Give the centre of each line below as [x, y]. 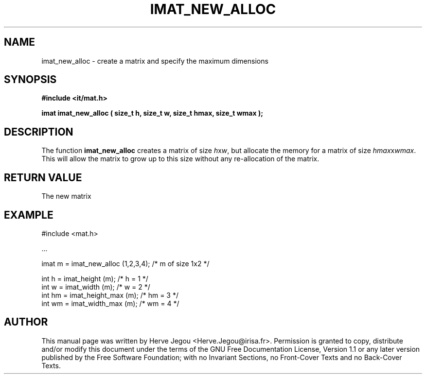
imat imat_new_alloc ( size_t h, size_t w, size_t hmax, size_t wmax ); [152, 113]
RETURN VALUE [43, 177]
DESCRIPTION [39, 132]
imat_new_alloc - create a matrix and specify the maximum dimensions [155, 61]
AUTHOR [26, 322]
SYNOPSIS [30, 80]
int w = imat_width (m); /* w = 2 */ [96, 287]
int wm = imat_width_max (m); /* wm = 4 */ [110, 303]
